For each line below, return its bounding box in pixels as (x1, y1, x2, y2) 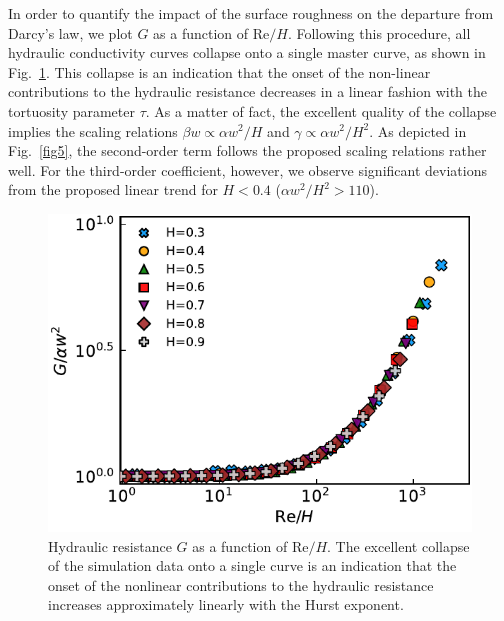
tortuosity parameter (8, 100, 135, 121)
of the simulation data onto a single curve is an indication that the (48, 555, 457, 576)
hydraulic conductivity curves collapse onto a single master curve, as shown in (8, 42, 486, 63)
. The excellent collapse (327, 535, 470, 556)
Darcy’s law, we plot (8, 22, 133, 43)
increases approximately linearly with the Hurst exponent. (48, 594, 404, 615)
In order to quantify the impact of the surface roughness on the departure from (8, 3, 494, 23)
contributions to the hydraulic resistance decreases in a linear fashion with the (8, 81, 487, 102)
